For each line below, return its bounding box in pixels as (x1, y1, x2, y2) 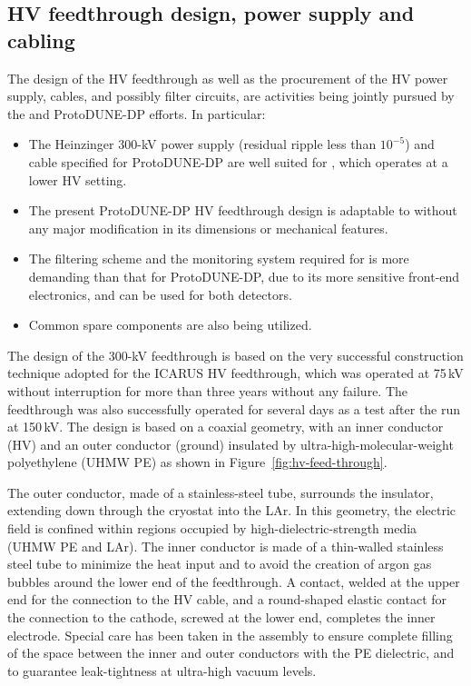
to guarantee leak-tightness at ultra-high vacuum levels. (7, 661, 317, 680)
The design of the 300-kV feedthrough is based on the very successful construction (7, 345, 464, 364)
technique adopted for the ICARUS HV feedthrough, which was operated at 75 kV (7, 363, 464, 383)
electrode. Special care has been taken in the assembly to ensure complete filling (7, 625, 453, 644)
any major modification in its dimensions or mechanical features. (28, 218, 388, 237)
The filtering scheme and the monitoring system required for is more (28, 249, 409, 268)
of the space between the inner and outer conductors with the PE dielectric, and (7, 643, 455, 662)
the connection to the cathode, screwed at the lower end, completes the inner (7, 608, 436, 627)
